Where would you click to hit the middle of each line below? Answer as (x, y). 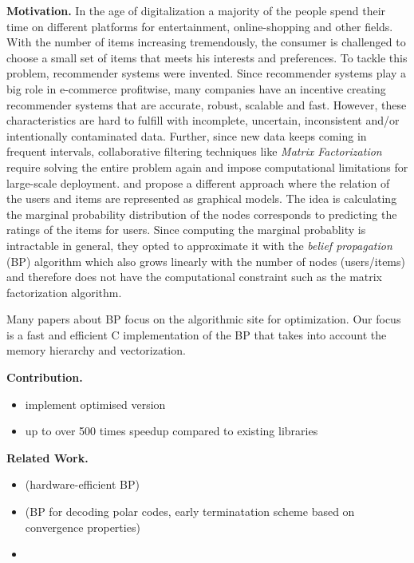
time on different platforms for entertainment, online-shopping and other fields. (200, 26)
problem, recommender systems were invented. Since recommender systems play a (207, 73)
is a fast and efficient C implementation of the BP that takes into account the (197, 334)
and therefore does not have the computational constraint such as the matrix (195, 277)
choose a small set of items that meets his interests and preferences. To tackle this (207, 57)
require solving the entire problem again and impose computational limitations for (207, 167)
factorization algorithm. (64, 292)
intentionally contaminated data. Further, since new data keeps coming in (187, 135)
